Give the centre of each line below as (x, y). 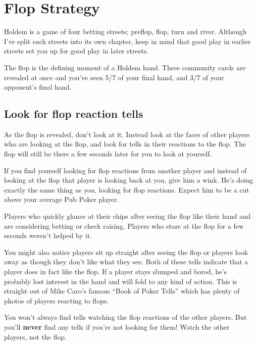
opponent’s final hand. (38, 87)
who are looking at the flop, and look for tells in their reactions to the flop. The (125, 144)
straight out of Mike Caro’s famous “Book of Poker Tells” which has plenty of (122, 291)
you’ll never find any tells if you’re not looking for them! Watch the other (117, 326)
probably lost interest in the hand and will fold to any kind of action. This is (121, 281)
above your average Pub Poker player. (61, 199)
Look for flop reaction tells (74, 114)
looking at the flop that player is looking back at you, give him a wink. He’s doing (129, 180)
